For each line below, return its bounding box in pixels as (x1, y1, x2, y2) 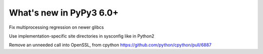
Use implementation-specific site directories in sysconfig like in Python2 (9, 33, 154, 39)
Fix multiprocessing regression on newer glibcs (9, 24, 104, 30)
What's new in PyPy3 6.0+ (9, 7, 119, 18)
